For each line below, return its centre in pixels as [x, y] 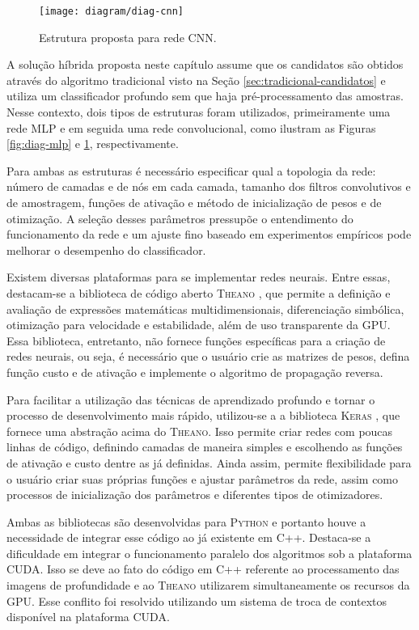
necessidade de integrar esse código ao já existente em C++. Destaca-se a [189, 537]
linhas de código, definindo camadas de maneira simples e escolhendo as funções [205, 447]
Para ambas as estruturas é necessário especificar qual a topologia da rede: [191, 170]
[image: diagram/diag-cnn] [111, 11]
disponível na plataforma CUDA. [88, 617]
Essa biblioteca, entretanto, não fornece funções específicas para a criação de [196, 340]
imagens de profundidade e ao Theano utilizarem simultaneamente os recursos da [208, 585]
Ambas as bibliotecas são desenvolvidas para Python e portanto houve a [186, 521]
